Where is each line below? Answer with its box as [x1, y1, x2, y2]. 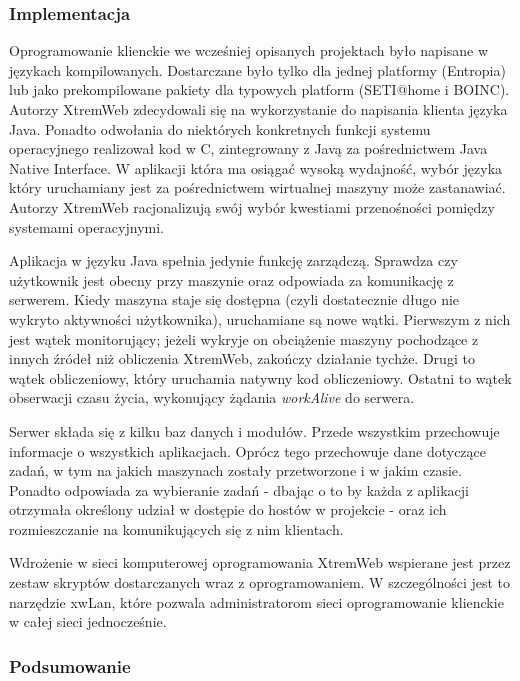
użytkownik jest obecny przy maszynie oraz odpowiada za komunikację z [9, 269, 454, 290]
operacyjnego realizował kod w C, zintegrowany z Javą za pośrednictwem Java [9, 138, 488, 159]
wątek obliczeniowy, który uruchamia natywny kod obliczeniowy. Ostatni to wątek [9, 367, 512, 388]
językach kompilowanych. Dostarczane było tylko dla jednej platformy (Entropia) [9, 59, 506, 80]
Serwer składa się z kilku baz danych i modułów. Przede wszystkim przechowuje [9, 420, 500, 441]
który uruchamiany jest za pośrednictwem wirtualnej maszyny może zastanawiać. [9, 177, 506, 198]
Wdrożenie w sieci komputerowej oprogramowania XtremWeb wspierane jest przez [9, 552, 511, 573]
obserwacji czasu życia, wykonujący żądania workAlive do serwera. [9, 387, 415, 408]
